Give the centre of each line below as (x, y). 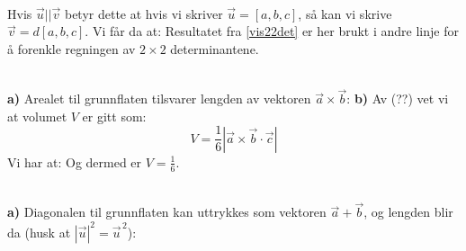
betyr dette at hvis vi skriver (143, 13)
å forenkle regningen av (72, 48)
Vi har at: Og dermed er (75, 161)
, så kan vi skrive (345, 13)
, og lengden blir (408, 212)
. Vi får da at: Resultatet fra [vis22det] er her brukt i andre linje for (272, 31)
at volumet (37, 116)
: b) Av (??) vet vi (398, 99)
